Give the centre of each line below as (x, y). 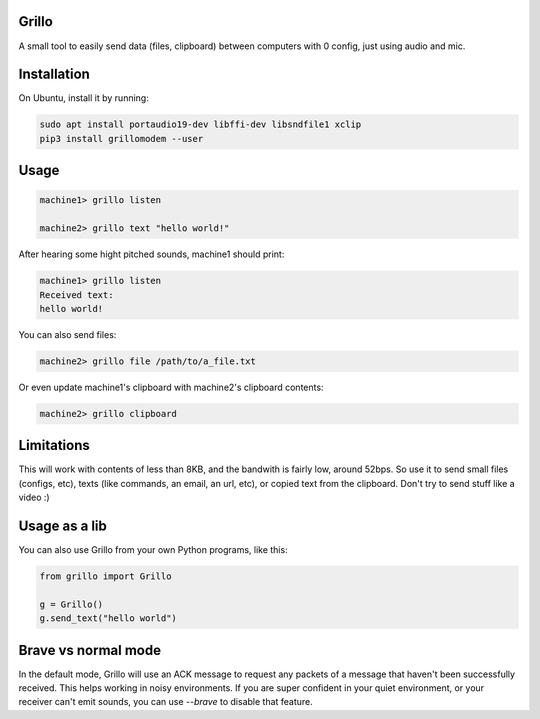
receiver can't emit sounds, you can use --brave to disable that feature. (166, 702)
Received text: (76, 294)
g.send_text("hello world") (108, 618)
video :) (34, 497)
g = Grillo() (71, 604)
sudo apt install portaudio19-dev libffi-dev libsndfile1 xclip (200, 124)
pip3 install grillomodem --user (121, 138)
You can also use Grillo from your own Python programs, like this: (153, 550)
